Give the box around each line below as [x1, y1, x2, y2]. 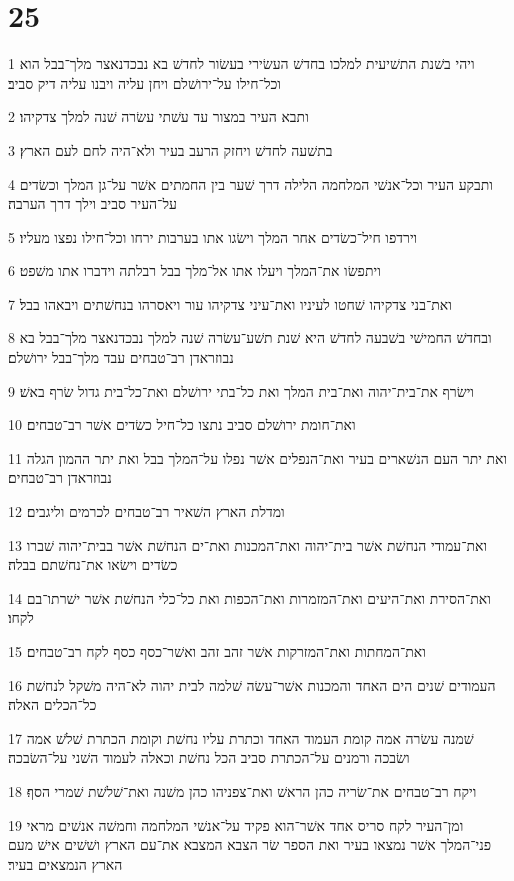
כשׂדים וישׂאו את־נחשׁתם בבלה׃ [8, 554, 178, 575]
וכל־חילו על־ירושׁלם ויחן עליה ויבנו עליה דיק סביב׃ [8, 72, 281, 93]
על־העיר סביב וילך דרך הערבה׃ [8, 193, 177, 214]
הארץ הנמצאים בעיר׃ [8, 853, 123, 874]
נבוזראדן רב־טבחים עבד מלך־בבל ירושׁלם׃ [8, 347, 234, 368]
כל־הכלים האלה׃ [8, 694, 97, 715]
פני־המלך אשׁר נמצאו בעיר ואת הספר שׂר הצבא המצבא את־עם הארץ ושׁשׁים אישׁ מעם [8, 834, 492, 855]
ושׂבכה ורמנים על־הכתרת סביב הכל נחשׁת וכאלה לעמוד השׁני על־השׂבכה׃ [8, 747, 410, 768]
